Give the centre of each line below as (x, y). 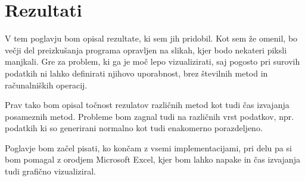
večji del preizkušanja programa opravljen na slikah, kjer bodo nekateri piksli (146, 50)
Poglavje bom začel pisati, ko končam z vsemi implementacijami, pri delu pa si (148, 147)
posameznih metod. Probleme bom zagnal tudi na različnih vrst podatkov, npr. (150, 116)
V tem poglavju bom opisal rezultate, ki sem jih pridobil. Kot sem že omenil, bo (151, 38)
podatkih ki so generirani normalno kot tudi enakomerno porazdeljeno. (134, 128)
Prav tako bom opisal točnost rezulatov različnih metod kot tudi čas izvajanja (147, 105)
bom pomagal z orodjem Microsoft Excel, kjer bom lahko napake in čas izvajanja (152, 159)
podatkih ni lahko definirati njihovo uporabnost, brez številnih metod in (136, 73)
